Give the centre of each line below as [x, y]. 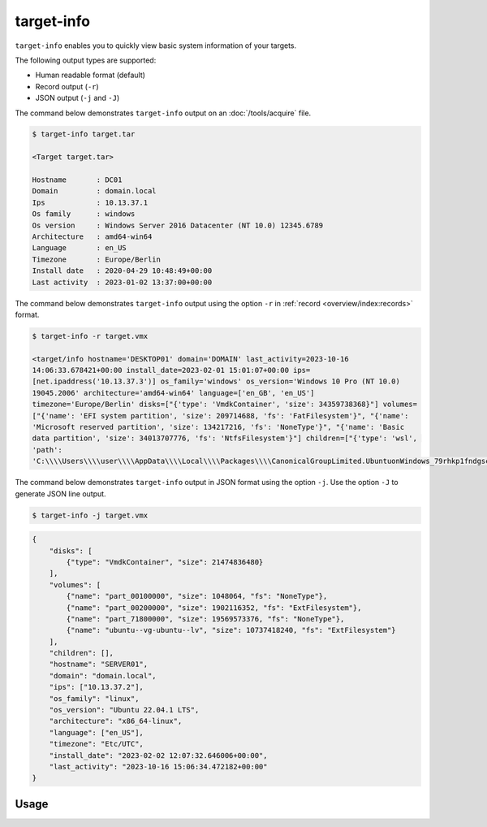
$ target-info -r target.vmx [90, 336]
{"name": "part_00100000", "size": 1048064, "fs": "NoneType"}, [197, 596]
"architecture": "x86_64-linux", [116, 721]
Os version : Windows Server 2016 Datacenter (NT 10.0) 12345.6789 [178, 225]
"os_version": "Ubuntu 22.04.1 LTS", [124, 710]
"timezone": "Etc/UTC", [96, 744]
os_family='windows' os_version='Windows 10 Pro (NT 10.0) [280, 381]
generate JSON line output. [60, 494]
